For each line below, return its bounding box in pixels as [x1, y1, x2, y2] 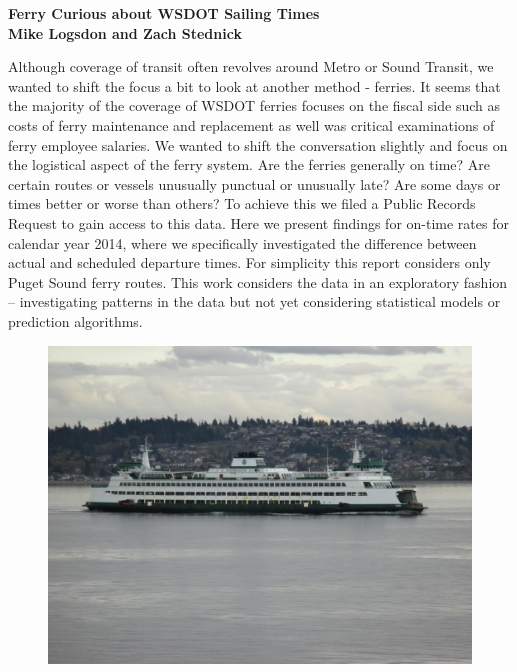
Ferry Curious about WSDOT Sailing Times [8, 3, 320, 23]
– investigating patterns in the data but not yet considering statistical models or [8, 291, 501, 312]
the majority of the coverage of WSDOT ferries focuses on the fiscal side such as [8, 95, 500, 116]
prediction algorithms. [8, 310, 143, 331]
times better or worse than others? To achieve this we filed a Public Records [8, 193, 476, 214]
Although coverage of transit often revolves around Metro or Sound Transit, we [8, 56, 494, 77]
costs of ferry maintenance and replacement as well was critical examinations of [8, 114, 495, 135]
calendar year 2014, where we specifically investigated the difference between [8, 232, 477, 253]
